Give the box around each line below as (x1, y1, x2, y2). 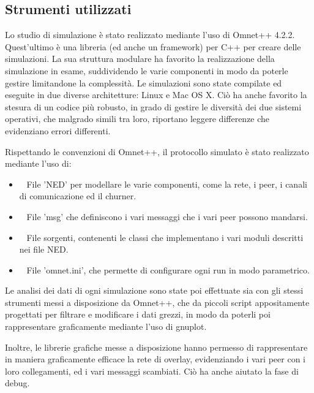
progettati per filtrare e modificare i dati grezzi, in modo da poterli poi (5, 308, 271, 321)
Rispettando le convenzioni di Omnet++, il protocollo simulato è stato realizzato (5, 145, 309, 158)
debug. (5, 376, 30, 389)
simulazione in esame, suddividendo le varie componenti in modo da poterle (5, 64, 288, 77)
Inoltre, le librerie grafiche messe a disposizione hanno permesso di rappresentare (5, 340, 308, 353)
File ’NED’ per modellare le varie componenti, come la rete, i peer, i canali (26, 177, 307, 190)
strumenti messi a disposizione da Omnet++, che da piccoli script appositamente (5, 296, 310, 308)
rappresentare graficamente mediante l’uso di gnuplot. (5, 320, 207, 333)
